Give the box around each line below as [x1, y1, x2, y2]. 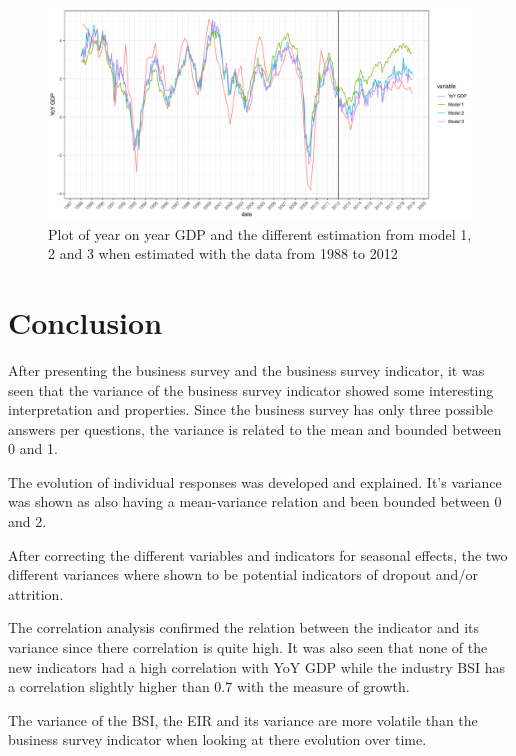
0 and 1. [8, 438, 58, 459]
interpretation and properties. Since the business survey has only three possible [8, 399, 494, 420]
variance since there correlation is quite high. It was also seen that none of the [8, 637, 488, 658]
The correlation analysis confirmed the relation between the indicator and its [8, 617, 479, 638]
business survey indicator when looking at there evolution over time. [8, 729, 427, 750]
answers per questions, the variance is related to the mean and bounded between [8, 418, 502, 439]
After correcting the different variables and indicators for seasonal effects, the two [8, 544, 508, 565]
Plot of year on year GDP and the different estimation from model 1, [48, 223, 472, 244]
